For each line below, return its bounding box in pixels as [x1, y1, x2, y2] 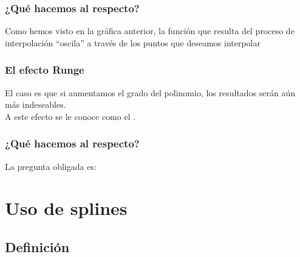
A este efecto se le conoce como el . [5, 110, 136, 122]
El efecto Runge [5, 62, 84, 77]
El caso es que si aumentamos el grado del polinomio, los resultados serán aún [5, 86, 296, 99]
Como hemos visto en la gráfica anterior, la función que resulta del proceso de [5, 24, 295, 37]
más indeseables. [5, 98, 66, 111]
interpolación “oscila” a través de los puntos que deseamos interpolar [5, 36, 261, 49]
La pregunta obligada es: [5, 160, 97, 172]
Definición [5, 237, 70, 256]
